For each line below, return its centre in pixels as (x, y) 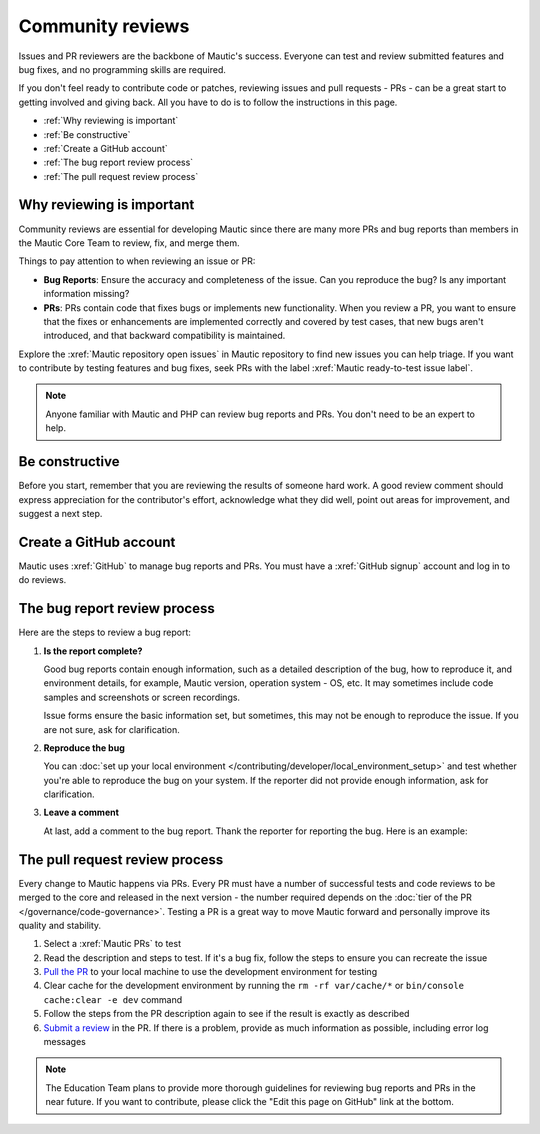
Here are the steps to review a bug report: (105, 632)
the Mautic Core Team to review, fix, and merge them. (129, 242)
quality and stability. (60, 925)
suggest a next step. (60, 513)
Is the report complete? (93, 651)
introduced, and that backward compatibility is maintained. (164, 336)
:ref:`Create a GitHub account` (106, 148)
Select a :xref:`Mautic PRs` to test (112, 944)
